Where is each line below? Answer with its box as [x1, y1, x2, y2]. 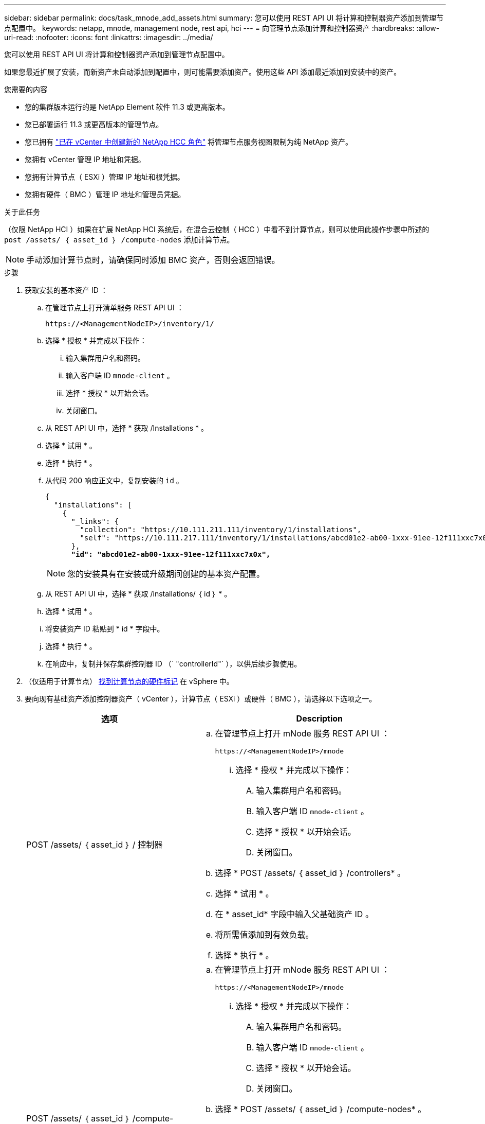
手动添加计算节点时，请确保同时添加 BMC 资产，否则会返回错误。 [26, 255, 280, 265]
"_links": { [71, 517, 119, 525]
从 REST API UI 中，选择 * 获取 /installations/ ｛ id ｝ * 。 [45, 589, 232, 598]
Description [296, 713, 343, 724]
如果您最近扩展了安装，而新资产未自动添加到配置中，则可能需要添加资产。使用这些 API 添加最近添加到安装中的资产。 [4, 67, 401, 76]
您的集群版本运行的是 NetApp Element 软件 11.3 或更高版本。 [25, 102, 230, 111]
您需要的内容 [4, 85, 47, 94]
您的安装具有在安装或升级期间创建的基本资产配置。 [67, 569, 265, 579]
